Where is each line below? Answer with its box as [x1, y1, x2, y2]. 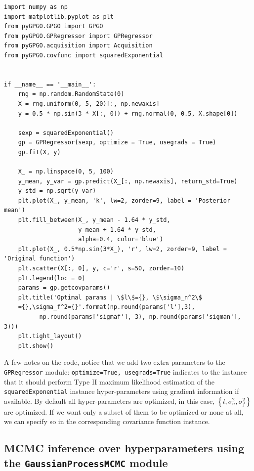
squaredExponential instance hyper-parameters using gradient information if [4, 386, 239, 396]
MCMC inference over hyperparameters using [4, 440, 244, 456]
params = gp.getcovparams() [18, 284, 110, 292]
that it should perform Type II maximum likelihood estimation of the [4, 376, 215, 386]
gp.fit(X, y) [18, 148, 61, 156]
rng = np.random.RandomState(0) [18, 90, 125, 98]
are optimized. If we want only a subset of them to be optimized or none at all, [4, 406, 244, 417]
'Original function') [4, 255, 75, 262]
